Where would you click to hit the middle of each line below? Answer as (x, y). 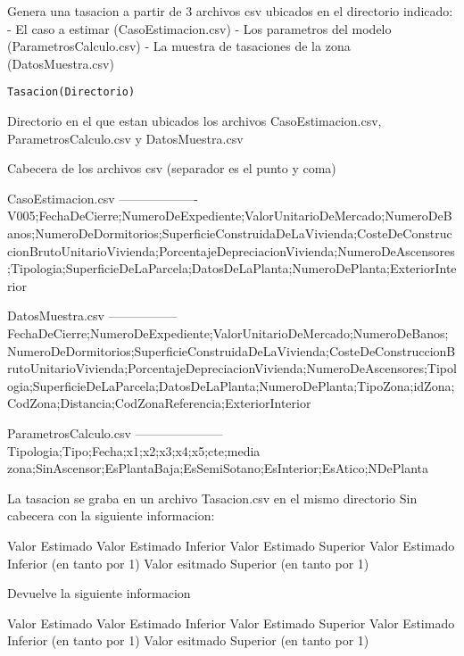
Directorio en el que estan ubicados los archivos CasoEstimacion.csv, (195, 121)
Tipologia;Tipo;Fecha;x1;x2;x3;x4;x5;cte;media (134, 450)
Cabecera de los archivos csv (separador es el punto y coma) (172, 168)
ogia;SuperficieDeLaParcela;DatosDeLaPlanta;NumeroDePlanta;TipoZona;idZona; (231, 385)
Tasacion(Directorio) (71, 92)
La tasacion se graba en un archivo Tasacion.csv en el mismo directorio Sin (212, 498)
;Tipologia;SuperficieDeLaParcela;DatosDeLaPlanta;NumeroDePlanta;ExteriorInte (232, 268)
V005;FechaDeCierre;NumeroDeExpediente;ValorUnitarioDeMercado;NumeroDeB (230, 216)
